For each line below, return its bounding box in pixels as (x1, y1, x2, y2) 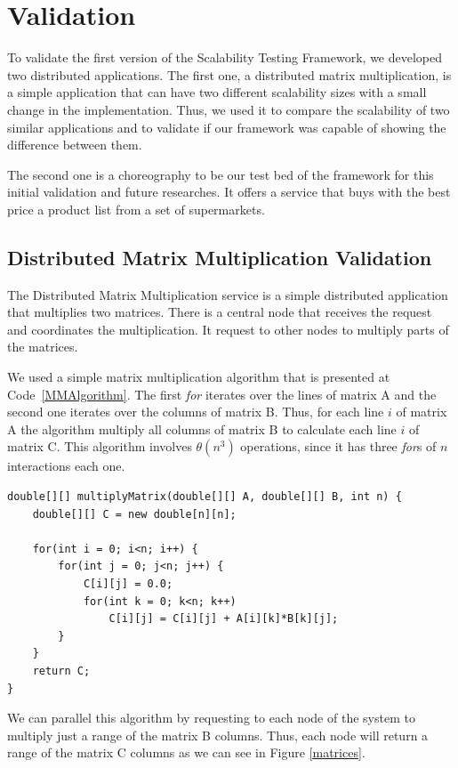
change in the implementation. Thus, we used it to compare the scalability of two (7, 100, 450, 118)
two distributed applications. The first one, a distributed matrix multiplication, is (7, 65, 452, 84)
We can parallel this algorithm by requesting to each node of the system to (7, 708, 415, 727)
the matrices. (7, 337, 78, 356)
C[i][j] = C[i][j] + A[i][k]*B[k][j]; (108, 612, 339, 626)
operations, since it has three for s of (240, 437, 437, 456)
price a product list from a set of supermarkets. (7, 199, 265, 218)
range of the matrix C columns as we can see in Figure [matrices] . (7, 743, 366, 762)
